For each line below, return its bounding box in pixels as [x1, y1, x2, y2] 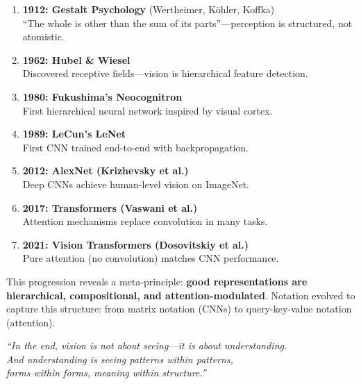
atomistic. [22, 29, 65, 44]
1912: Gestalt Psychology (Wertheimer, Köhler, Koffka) [22, 2, 275, 16]
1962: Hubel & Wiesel [22, 52, 131, 67]
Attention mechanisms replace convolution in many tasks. [22, 214, 268, 228]
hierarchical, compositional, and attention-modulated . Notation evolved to [6, 287, 355, 302]
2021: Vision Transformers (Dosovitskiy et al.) [22, 237, 249, 251]
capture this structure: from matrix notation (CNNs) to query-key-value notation [6, 301, 352, 316]
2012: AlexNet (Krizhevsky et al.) [22, 163, 189, 178]
